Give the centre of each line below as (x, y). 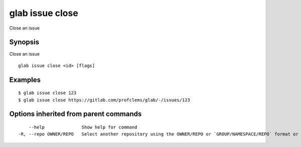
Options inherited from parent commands (76, 114)
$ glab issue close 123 (47, 93)
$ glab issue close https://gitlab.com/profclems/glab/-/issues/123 (104, 100)
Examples (25, 80)
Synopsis (24, 42)
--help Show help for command (83, 127)
